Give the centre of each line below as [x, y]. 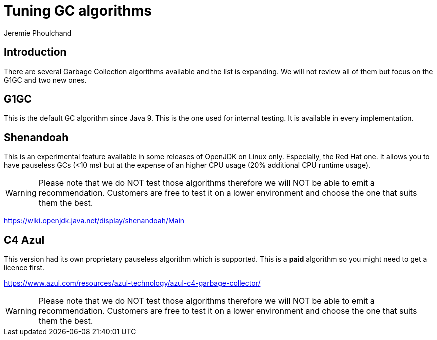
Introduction [35, 52]
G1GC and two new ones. [45, 80]
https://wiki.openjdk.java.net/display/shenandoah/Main [94, 221]
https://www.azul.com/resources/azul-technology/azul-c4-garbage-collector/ [132, 283]
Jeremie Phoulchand [38, 33]
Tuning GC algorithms [78, 11]
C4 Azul [24, 240]
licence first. [24, 268]
